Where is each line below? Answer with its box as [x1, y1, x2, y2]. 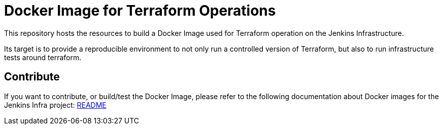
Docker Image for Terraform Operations [4, 2, 276, 19]
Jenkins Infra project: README [4, 100, 107, 109]
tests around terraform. [4, 53, 82, 62]
